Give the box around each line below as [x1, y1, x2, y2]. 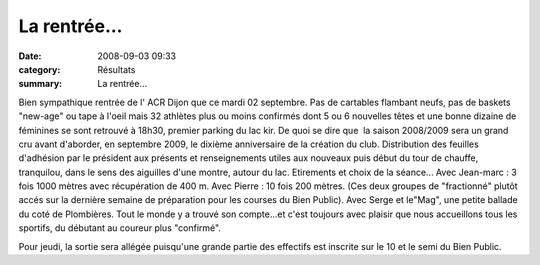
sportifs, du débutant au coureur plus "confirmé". [18, 222, 222, 234]
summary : [18, 78, 63, 90]
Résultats [97, 63, 136, 75]
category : [18, 63, 61, 75]
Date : [18, 50, 42, 62]
